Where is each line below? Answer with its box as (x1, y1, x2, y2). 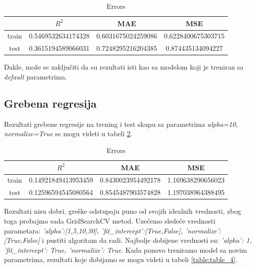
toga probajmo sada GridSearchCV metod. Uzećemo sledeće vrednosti (4, 215, 216, 226)
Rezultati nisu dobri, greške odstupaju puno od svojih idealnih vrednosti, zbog (4, 206, 241, 216)
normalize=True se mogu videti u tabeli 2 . (4, 128, 133, 139)
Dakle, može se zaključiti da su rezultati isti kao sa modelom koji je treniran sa (4, 62, 244, 72)
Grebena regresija (4, 95, 97, 111)
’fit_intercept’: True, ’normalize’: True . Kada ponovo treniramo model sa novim (4, 244, 247, 255)
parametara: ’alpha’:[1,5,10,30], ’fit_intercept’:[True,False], (4, 225, 183, 235)
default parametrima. (4, 71, 67, 81)
